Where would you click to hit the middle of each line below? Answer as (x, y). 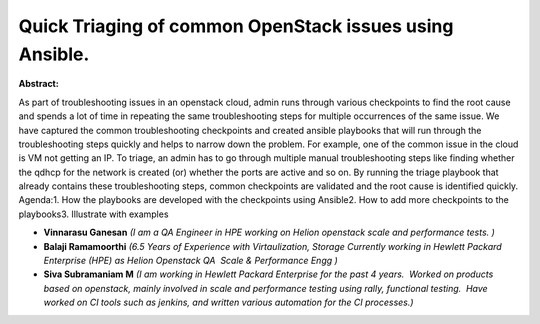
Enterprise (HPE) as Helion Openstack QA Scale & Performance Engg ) (191, 261)
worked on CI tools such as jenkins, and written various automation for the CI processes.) (228, 302)
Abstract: (38, 84)
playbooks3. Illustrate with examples (93, 214)
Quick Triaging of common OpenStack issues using (236, 26)
